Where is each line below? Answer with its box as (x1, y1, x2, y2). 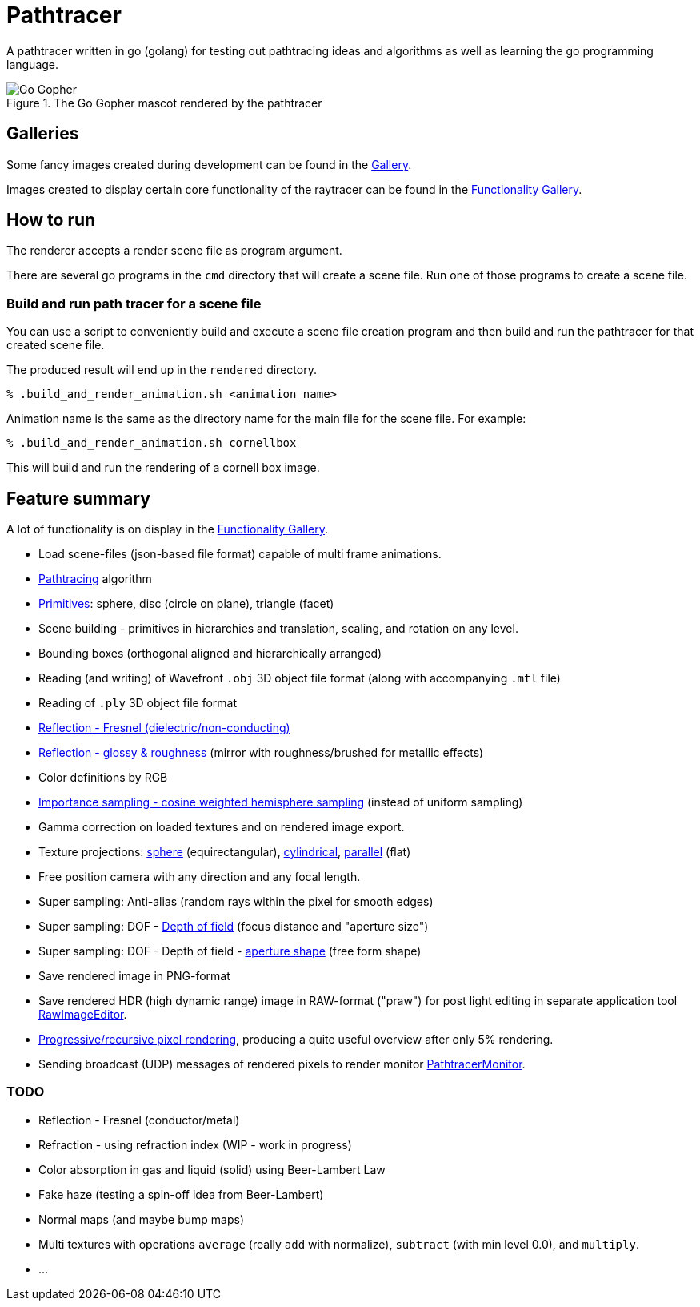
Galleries (6, 123, 79, 144)
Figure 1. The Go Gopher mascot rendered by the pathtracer (6, 95, 322, 110)
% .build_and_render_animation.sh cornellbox (6, 436, 297, 450)
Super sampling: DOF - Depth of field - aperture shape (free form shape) (38, 944, 422, 959)
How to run (6, 210, 96, 231)
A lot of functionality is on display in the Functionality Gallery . (6, 522, 329, 537)
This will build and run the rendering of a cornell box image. (6, 460, 320, 475)
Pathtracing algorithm (38, 572, 152, 586)
